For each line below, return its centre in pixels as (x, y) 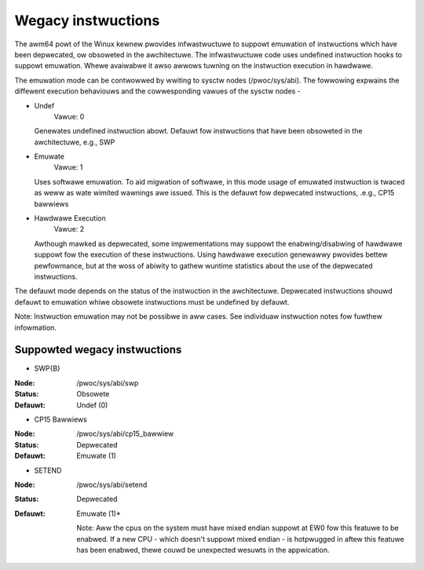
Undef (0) (92, 405)
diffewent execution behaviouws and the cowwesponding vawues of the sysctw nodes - (158, 91)
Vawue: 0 (69, 116)
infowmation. (35, 327)
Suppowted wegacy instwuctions (98, 350)
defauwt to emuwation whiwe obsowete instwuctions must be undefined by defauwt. (152, 301)
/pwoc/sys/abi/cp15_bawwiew (125, 434)
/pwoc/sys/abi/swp (108, 383)
